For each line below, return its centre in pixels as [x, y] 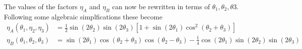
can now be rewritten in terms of [161, 6]
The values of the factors [41, 6]
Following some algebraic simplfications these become [83, 16]
